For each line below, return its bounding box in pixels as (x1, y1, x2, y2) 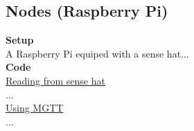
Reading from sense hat (6, 73, 105, 87)
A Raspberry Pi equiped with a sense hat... (6, 46, 189, 60)
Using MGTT (6, 101, 64, 115)
